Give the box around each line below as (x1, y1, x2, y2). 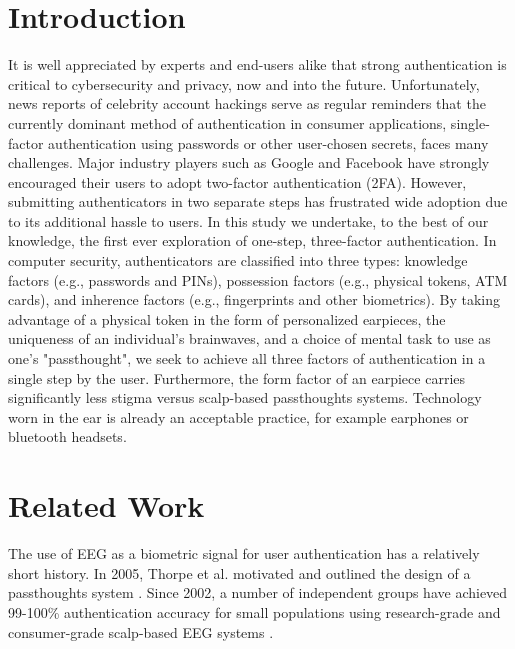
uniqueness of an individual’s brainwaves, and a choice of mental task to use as (8, 328, 491, 349)
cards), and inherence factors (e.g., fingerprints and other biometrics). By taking (8, 289, 500, 310)
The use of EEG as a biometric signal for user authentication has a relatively (8, 543, 480, 564)
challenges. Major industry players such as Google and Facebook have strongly (8, 152, 490, 173)
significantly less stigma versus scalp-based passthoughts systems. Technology (8, 387, 482, 408)
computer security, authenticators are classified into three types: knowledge (8, 250, 468, 271)
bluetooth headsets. (8, 426, 127, 447)
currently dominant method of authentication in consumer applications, (8, 112, 447, 133)
